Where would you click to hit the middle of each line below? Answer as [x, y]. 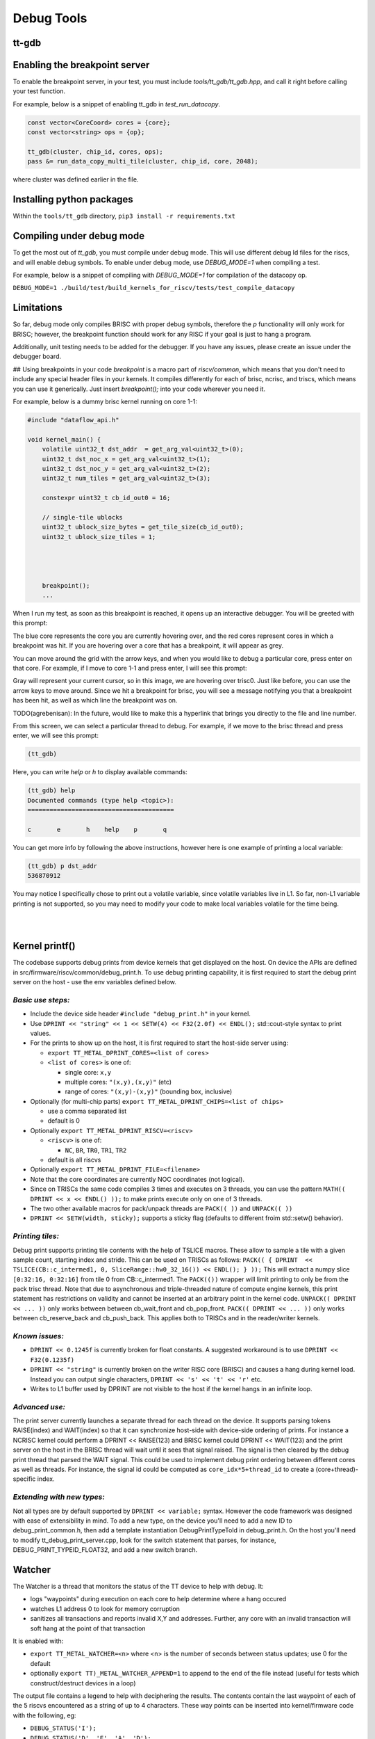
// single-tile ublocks [82, 517]
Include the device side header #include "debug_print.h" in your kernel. [141, 1014]
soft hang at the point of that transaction [88, 1628]
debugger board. [37, 356]
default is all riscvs [74, 1160]
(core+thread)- [337, 1469]
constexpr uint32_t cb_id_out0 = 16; [106, 498]
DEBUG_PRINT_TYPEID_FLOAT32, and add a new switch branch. [105, 1550]
